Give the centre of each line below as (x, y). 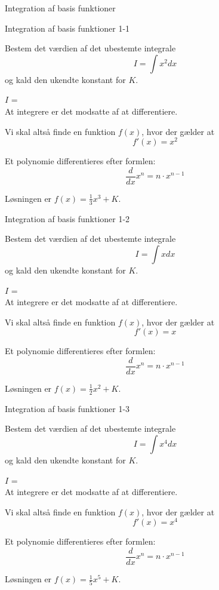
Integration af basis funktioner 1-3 (67, 408)
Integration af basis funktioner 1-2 (67, 218)
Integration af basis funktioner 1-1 (67, 28)
